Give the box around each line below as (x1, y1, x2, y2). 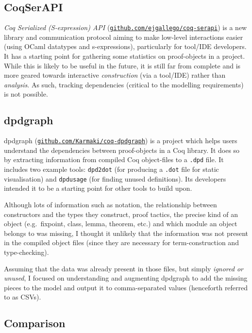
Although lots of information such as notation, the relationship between (4, 200, 217, 210)
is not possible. (4, 89, 48, 99)
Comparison (4, 316, 66, 331)
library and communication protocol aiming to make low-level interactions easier (4, 32, 243, 42)
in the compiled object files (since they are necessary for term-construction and (4, 237, 239, 248)
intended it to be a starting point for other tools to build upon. (4, 183, 192, 193)
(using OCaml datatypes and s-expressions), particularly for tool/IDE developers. (4, 41, 247, 51)
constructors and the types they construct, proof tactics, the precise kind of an (4, 209, 238, 219)
